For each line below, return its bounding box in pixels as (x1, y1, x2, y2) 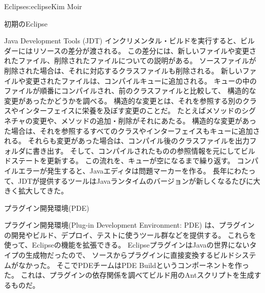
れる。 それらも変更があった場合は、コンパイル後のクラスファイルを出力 (4, 135, 250, 146)
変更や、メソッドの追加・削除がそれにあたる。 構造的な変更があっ (32, 115, 257, 126)
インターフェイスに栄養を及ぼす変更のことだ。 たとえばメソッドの (18, 105, 242, 116)
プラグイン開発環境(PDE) (4, 202, 89, 213)
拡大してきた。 (18, 185, 68, 196)
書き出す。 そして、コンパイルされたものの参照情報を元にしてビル (32, 145, 255, 156)
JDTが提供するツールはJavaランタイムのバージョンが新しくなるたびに (18, 175, 253, 186)
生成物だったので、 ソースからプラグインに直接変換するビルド (25, 250, 235, 260)
